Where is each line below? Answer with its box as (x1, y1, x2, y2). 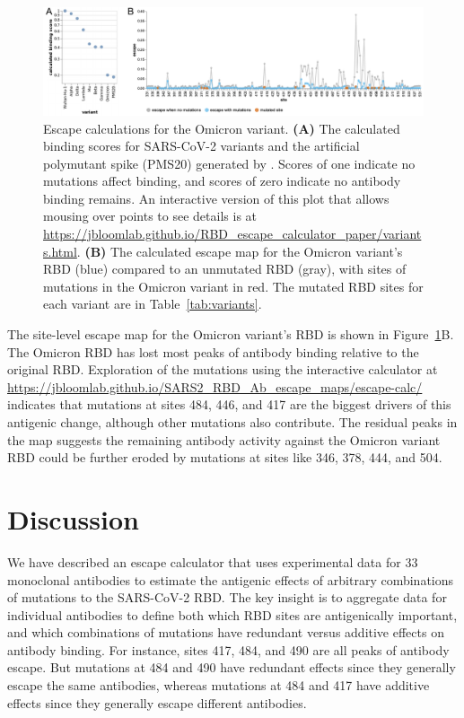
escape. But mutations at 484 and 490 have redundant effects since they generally (7, 658, 456, 677)
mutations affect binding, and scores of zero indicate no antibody (43, 171, 401, 190)
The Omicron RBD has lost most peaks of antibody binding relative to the (7, 342, 419, 361)
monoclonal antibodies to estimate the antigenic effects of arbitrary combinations (7, 570, 454, 589)
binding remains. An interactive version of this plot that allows (43, 188, 390, 207)
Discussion (7, 500, 139, 537)
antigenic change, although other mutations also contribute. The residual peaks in (7, 413, 458, 431)
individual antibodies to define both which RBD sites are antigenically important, (7, 605, 458, 624)
